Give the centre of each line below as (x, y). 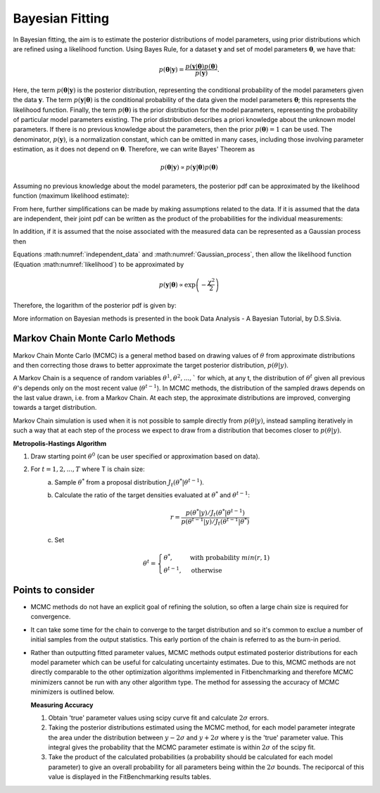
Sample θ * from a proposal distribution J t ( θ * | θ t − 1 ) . (129, 483)
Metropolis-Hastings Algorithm (60, 443)
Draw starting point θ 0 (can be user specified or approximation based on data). (145, 456)
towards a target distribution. (55, 408)
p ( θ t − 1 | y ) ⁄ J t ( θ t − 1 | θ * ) (215, 522)
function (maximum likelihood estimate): (71, 196)
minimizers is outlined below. (72, 692)
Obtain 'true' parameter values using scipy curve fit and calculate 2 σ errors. (158, 718)
